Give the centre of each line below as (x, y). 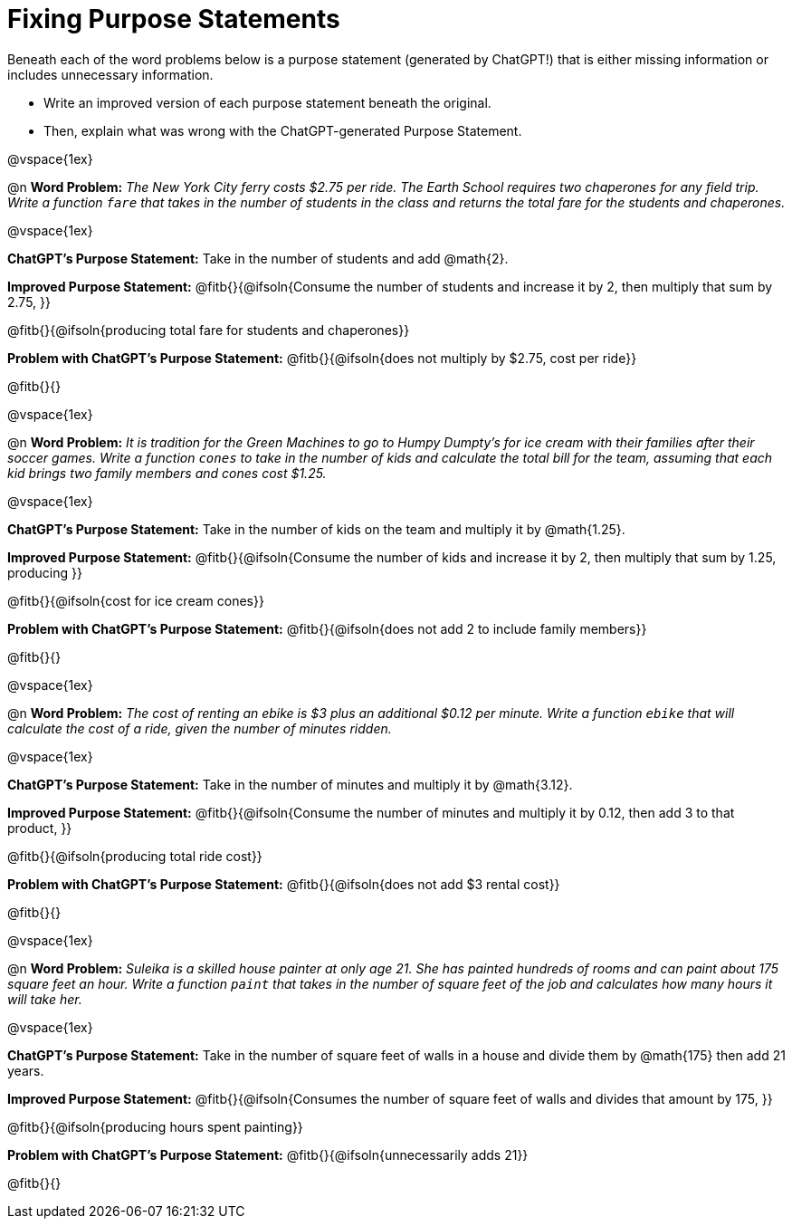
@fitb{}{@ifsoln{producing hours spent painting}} (155, 1126)
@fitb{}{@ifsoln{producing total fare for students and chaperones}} (209, 330)
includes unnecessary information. (110, 74)
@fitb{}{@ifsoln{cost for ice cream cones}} (136, 600)
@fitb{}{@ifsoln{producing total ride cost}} (135, 856)
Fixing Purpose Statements (174, 19)
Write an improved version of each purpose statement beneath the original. (267, 102)
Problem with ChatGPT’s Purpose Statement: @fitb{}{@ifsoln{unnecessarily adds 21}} (268, 1154)
